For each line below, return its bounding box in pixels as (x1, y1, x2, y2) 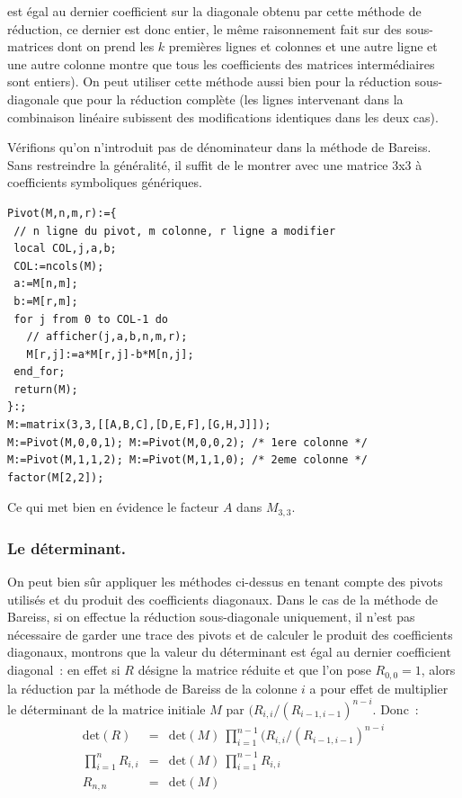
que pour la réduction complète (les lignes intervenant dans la (63, 89, 404, 108)
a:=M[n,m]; (13, 277, 78, 291)
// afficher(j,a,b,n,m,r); (26, 330, 188, 344)
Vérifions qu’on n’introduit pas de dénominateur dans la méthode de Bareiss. (7, 138, 431, 157)
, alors (421, 660, 456, 679)
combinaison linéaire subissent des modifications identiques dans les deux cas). (7, 107, 439, 126)
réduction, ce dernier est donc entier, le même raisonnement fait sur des (7, 19, 402, 38)
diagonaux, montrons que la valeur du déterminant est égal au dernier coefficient (7, 642, 451, 661)
